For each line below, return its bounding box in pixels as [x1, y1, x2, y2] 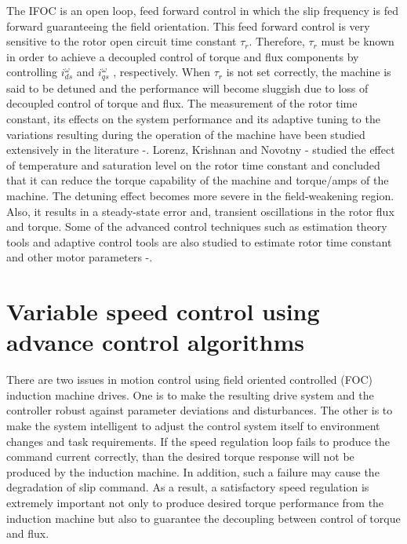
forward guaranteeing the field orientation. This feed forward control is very [6, 17, 370, 34]
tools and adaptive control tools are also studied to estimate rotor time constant [6, 233, 392, 250]
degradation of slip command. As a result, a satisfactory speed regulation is [6, 479, 369, 495]
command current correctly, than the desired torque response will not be [6, 448, 354, 465]
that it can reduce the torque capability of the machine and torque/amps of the [6, 172, 389, 188]
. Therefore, [249, 33, 305, 49]
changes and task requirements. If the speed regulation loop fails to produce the [6, 433, 390, 449]
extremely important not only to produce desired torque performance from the [6, 495, 384, 511]
